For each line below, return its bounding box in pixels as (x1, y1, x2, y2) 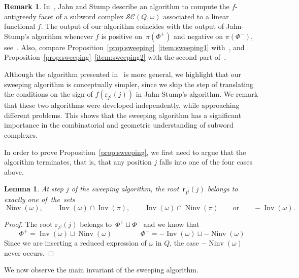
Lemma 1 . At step (4, 183, 64, 194)
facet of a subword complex (39, 11, 124, 21)
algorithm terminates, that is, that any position (4, 156, 152, 167)
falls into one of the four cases (159, 156, 252, 167)
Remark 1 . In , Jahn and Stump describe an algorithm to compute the (4, 1, 229, 11)
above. (4, 166, 24, 177)
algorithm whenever (31, 30, 93, 41)
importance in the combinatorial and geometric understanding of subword (4, 120, 234, 130)
